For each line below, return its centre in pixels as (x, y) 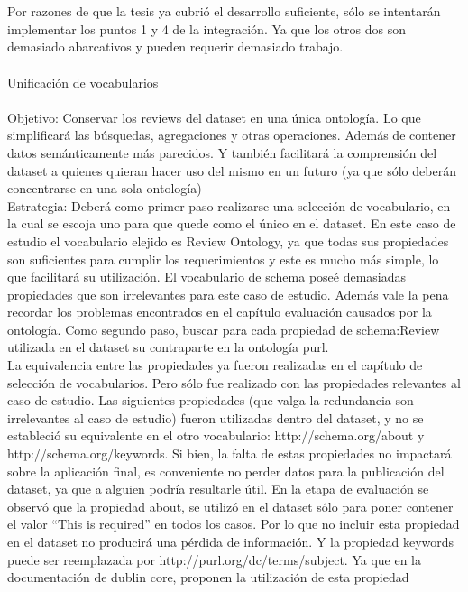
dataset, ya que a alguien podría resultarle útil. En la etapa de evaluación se (218, 489)
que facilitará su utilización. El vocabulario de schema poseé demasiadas (207, 277)
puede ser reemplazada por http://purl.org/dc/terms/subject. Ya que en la (214, 559)
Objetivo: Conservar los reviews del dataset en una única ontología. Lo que (214, 117)
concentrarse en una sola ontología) (105, 188)
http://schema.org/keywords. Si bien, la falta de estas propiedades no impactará (229, 453)
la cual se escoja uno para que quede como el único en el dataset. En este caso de (232, 223)
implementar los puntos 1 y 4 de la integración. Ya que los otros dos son (206, 28)
